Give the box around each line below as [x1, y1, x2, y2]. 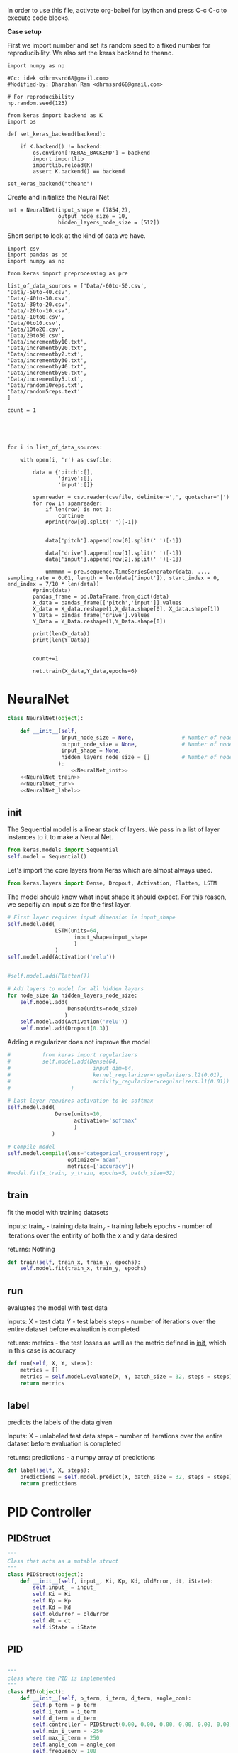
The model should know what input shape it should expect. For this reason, [7, 892, 227, 901]
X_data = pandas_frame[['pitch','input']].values [33, 599, 182, 606]
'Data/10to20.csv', [7, 326, 65, 333]
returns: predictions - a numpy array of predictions [7, 1453, 156, 1462]
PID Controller [7, 1504, 92, 1520]
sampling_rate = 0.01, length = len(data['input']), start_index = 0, [7, 574, 220, 581]
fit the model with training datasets [7, 1208, 109, 1216]
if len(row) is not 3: [45, 506, 113, 513]
